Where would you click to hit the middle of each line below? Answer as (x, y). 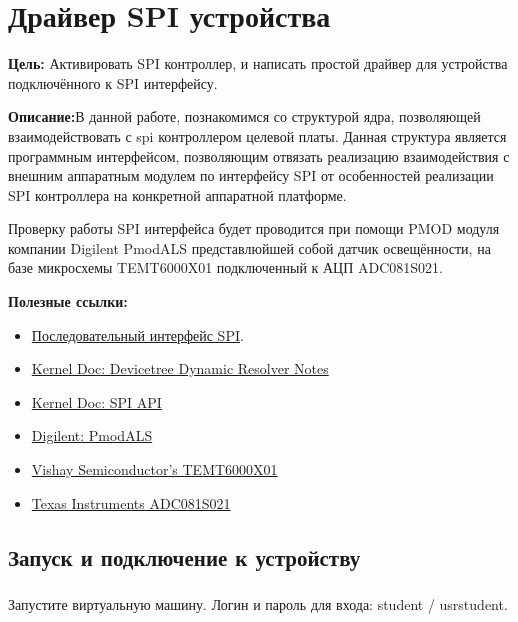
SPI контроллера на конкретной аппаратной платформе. (177, 194)
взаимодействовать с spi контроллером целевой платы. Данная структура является (257, 135)
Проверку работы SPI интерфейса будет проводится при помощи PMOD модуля (254, 228)
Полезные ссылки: (68, 301)
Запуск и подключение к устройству (184, 556)
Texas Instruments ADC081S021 (131, 502)
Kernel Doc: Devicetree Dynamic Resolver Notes (180, 368)
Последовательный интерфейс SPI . (137, 334)
